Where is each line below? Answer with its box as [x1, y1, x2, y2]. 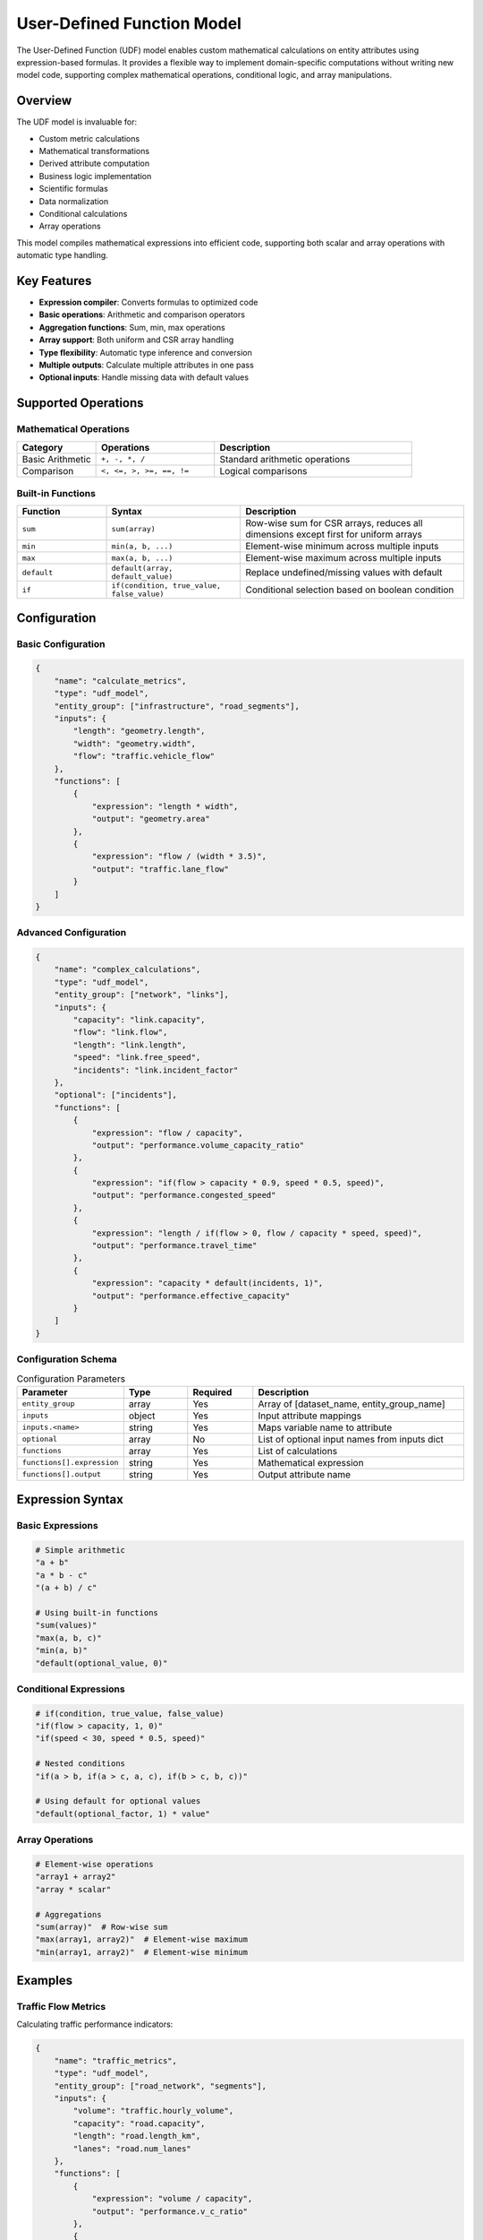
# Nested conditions [35, 1759, 125, 1769]
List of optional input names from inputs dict [258, 1433, 445, 1445]
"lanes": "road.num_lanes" [72, 2143, 191, 2154]
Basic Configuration [16, 637, 106, 650]
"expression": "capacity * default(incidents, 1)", [91, 1278, 324, 1288]
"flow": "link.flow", [72, 1027, 168, 1038]
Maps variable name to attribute [258, 1421, 393, 1434]
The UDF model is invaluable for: [16, 116, 138, 127]
